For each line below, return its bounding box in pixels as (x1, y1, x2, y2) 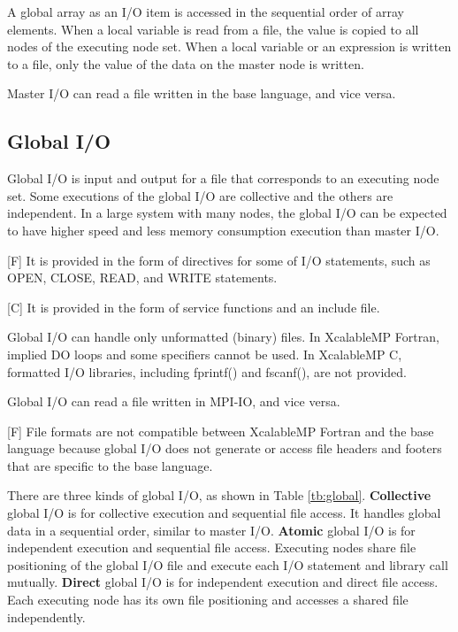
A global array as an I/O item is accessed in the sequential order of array (7, 3, 404, 20)
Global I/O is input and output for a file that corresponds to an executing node (7, 169, 439, 188)
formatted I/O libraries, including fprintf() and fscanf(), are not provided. (7, 362, 407, 381)
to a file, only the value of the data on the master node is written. (7, 54, 364, 73)
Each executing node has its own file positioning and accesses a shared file (7, 590, 408, 609)
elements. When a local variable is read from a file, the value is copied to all (7, 19, 419, 38)
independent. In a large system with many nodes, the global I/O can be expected (7, 204, 447, 222)
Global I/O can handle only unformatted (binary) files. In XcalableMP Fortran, (7, 328, 439, 346)
